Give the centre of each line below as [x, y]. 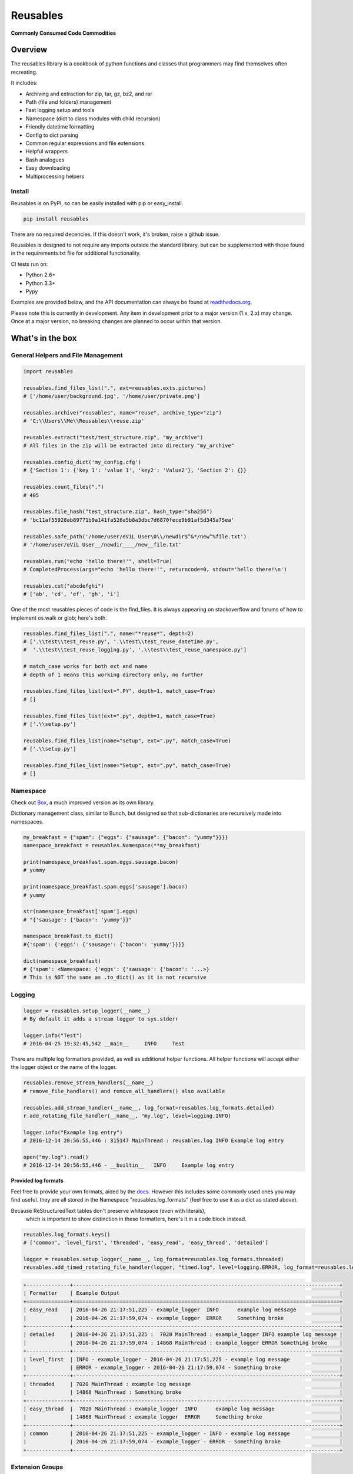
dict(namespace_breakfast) [62, 961]
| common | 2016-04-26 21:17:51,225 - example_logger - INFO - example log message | [183, 1434]
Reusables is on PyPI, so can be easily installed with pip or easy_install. [97, 203]
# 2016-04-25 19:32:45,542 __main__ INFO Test [104, 1044]
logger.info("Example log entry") [73, 1132]
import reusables [48, 371]
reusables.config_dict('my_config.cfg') [82, 462]
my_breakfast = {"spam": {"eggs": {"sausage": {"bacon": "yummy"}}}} [126, 837]
